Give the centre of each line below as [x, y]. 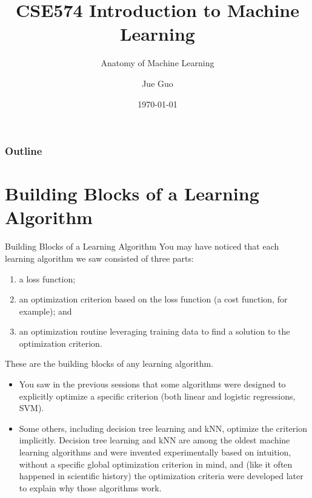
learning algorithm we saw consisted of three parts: [99, 258]
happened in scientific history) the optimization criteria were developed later [161, 476]
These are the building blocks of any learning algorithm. [109, 363]
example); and [45, 311]
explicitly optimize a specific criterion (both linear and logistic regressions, [157, 396]
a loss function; [47, 278]
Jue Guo [158, 83]
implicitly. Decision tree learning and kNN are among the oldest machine [154, 440]
